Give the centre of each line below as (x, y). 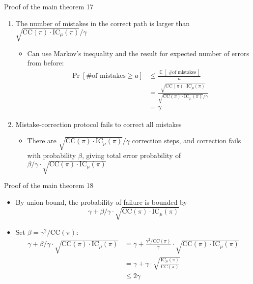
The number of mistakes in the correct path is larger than (103, 23)
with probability (52, 155)
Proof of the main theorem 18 (49, 185)
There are (42, 141)
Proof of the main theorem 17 (49, 6)
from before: (45, 63)
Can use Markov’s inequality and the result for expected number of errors (138, 53)
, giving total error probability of (131, 155)
